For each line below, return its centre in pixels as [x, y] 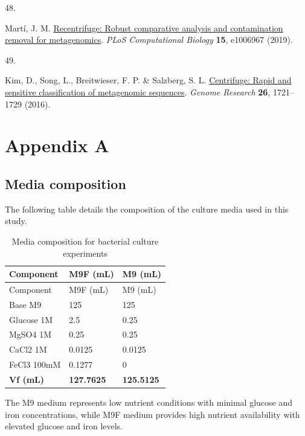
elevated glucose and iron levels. [64, 426]
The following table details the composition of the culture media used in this [147, 209]
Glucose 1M [31, 319]
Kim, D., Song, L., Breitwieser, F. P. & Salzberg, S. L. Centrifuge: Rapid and [148, 80]
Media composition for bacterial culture [85, 241]
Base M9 [25, 304]
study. [16, 221]
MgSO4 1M [30, 334]
